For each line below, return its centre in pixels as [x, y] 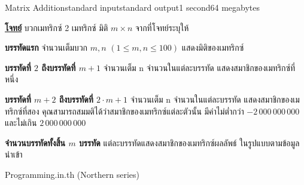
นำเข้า [14, 154]
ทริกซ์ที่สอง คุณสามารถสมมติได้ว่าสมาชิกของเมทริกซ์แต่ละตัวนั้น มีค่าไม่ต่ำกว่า [124, 111]
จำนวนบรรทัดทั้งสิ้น [35, 142]
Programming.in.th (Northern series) [72, 174]
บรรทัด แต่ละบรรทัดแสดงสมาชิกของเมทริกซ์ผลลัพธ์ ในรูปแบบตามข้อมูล [189, 142]
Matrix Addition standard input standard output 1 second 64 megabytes [132, 7]
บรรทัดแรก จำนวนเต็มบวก [46, 47]
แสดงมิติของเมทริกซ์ [213, 47]
